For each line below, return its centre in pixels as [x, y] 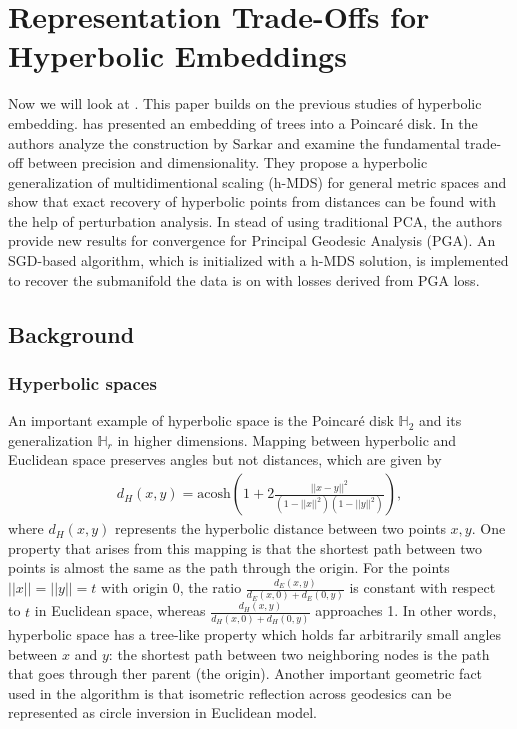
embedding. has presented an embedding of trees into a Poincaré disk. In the [243, 122]
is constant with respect [422, 587]
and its [440, 420]
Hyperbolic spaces [82, 382]
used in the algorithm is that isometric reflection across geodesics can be [230, 692]
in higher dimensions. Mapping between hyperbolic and [287, 439]
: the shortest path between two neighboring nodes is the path [299, 653]
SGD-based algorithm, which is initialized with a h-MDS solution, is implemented [258, 260]
